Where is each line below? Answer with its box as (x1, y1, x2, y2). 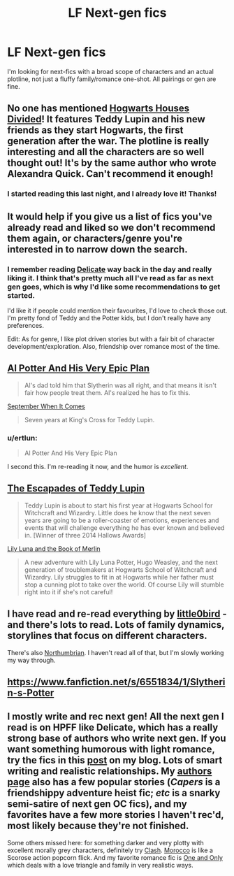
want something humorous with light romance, (7, 743, 215, 756)
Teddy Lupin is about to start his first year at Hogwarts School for (24, 501, 213, 510)
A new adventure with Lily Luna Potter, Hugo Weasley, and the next (24, 558, 218, 566)
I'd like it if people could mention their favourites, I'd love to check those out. (7, 306, 228, 315)
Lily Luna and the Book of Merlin (7, 544, 101, 553)
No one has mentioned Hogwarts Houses (7, 103, 190, 115)
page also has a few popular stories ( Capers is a (7, 776, 221, 788)
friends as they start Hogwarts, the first (7, 124, 184, 136)
